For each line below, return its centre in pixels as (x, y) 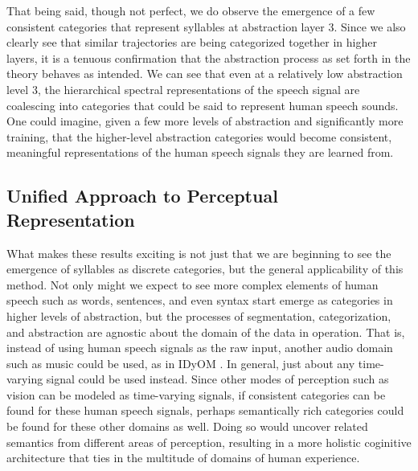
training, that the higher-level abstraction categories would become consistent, (199, 136)
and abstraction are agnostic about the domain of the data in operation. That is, (206, 332)
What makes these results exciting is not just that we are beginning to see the (199, 253)
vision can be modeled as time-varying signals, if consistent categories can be (196, 394)
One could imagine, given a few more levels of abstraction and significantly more (205, 121)
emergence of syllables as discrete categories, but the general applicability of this (205, 269)
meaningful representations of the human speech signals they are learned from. (200, 152)
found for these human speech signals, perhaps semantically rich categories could (205, 410)
